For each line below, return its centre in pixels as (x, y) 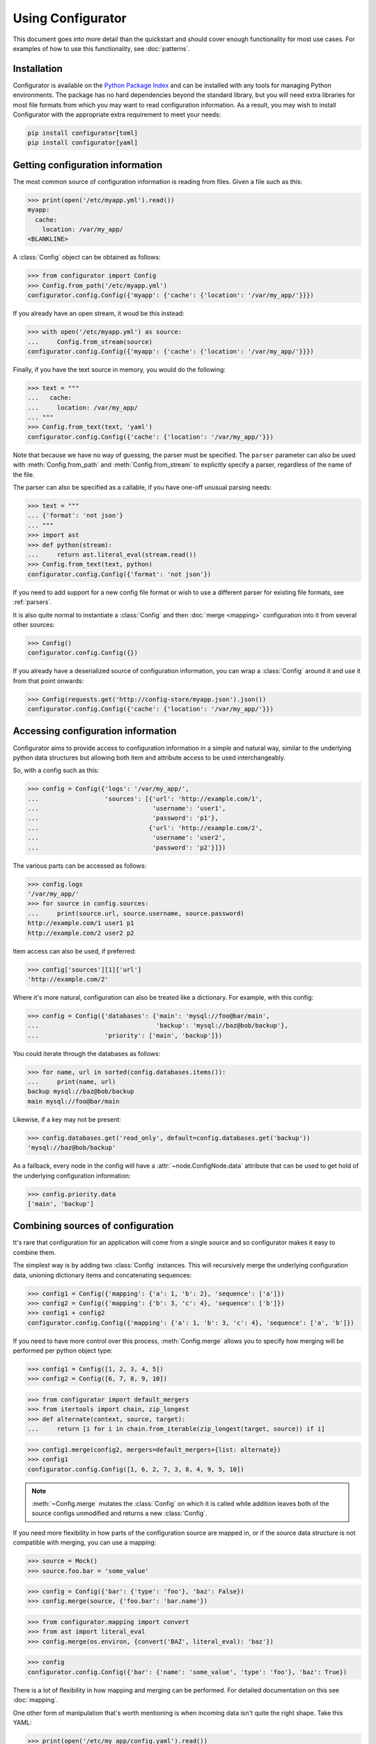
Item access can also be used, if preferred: (75, 951)
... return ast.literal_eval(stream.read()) (112, 554)
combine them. (34, 1252)
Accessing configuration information (95, 731)
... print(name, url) (72, 1082)
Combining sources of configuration (93, 1226)
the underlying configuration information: (72, 1175)
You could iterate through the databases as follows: (87, 1053)
